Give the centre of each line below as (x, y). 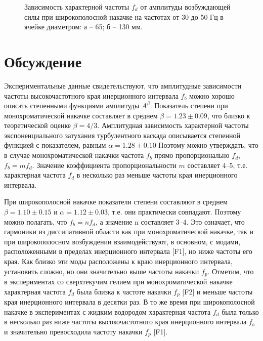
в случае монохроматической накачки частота (74, 155)
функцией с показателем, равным (55, 145)
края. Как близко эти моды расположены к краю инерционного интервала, (118, 261)
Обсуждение (43, 61)
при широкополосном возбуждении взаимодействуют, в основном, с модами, (122, 241)
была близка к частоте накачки (124, 291)
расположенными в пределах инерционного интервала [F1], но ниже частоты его (128, 251)
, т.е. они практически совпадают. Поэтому (174, 212)
